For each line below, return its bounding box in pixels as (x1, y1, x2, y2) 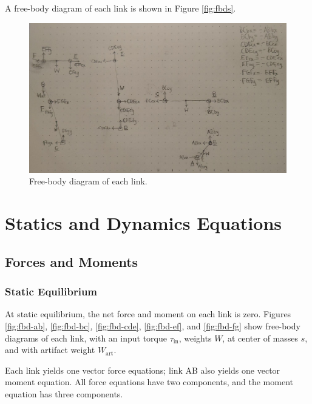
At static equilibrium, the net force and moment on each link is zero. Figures (5, 308, 291, 320)
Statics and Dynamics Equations (5, 210, 282, 235)
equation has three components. (5, 387, 123, 400)
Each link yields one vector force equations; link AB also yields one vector (5, 363, 280, 376)
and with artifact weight (5, 343, 95, 356)
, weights (178, 331, 212, 344)
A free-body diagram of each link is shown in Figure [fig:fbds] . (5, 2, 236, 14)
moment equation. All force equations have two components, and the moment (5, 375, 293, 388)
